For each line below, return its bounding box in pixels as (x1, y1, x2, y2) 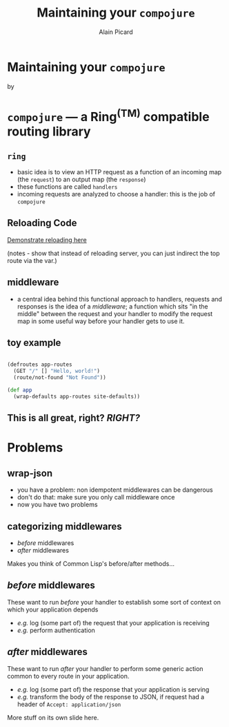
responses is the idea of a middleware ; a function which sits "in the (17, 302, 208, 311)
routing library (7, 124, 91, 140)
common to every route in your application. (7, 672, 130, 680)
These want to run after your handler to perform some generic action (7, 664, 203, 672)
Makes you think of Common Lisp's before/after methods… (7, 560, 175, 568)
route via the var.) (7, 256, 57, 264)
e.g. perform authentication (17, 626, 95, 634)
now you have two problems (17, 500, 98, 509)
